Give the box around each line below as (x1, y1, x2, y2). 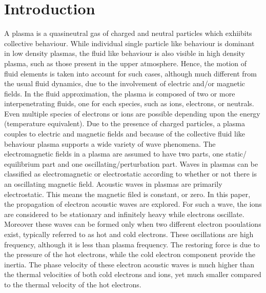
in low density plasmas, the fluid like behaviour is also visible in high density (4, 48, 245, 58)
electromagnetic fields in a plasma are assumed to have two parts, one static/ (4, 148, 247, 159)
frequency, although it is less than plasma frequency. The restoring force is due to (4, 239, 260, 249)
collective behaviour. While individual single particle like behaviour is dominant (4, 37, 255, 48)
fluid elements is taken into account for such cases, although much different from (4, 68, 257, 79)
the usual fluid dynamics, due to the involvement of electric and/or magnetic (4, 78, 245, 89)
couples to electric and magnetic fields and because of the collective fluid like (4, 128, 245, 139)
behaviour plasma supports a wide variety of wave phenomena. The (4, 138, 216, 149)
